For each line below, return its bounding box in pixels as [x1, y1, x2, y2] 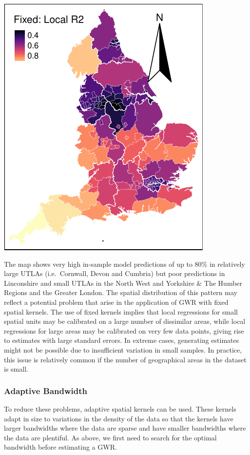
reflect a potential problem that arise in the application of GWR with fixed [4, 297, 229, 307]
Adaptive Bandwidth [4, 384, 88, 396]
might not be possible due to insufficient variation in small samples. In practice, [4, 344, 242, 355]
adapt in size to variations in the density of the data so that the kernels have [4, 413, 233, 423]
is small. [4, 364, 28, 374]
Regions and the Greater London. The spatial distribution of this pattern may [4, 287, 237, 297]
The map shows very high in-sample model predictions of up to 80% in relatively [4, 258, 245, 269]
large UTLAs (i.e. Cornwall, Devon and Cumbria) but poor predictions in [4, 268, 225, 278]
